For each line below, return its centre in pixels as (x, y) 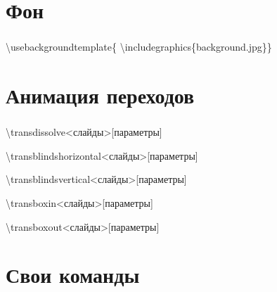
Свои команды (73, 275)
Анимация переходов (100, 95)
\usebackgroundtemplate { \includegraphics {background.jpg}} (139, 47)
